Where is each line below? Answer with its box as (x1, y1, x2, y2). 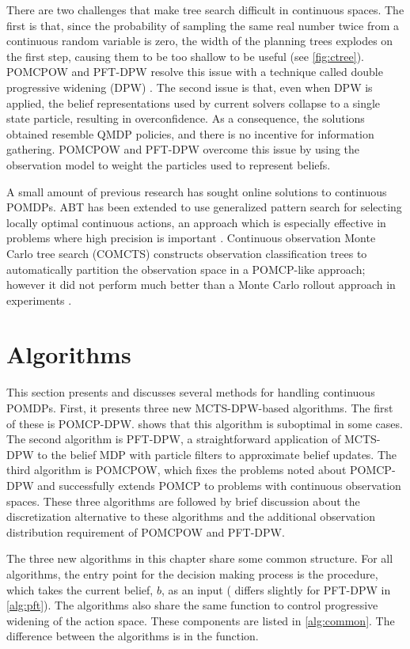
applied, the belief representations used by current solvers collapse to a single (6, 94, 381, 111)
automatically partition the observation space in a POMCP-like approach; (6, 260, 366, 277)
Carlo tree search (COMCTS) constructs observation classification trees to (6, 245, 367, 261)
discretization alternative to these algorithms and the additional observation (6, 508, 375, 525)
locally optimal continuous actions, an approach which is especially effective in (6, 214, 386, 230)
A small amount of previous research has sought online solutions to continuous (6, 183, 387, 199)
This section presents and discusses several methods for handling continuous (6, 384, 375, 400)
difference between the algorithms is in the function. (6, 628, 259, 644)
